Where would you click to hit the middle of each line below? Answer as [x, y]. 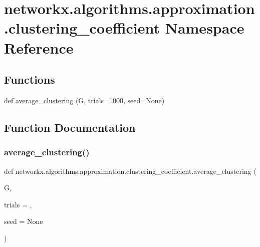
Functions [30, 79]
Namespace [205, 28]
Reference [39, 47]
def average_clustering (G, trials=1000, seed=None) [84, 100]
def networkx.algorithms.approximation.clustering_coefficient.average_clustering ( [130, 171]
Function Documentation [70, 127]
